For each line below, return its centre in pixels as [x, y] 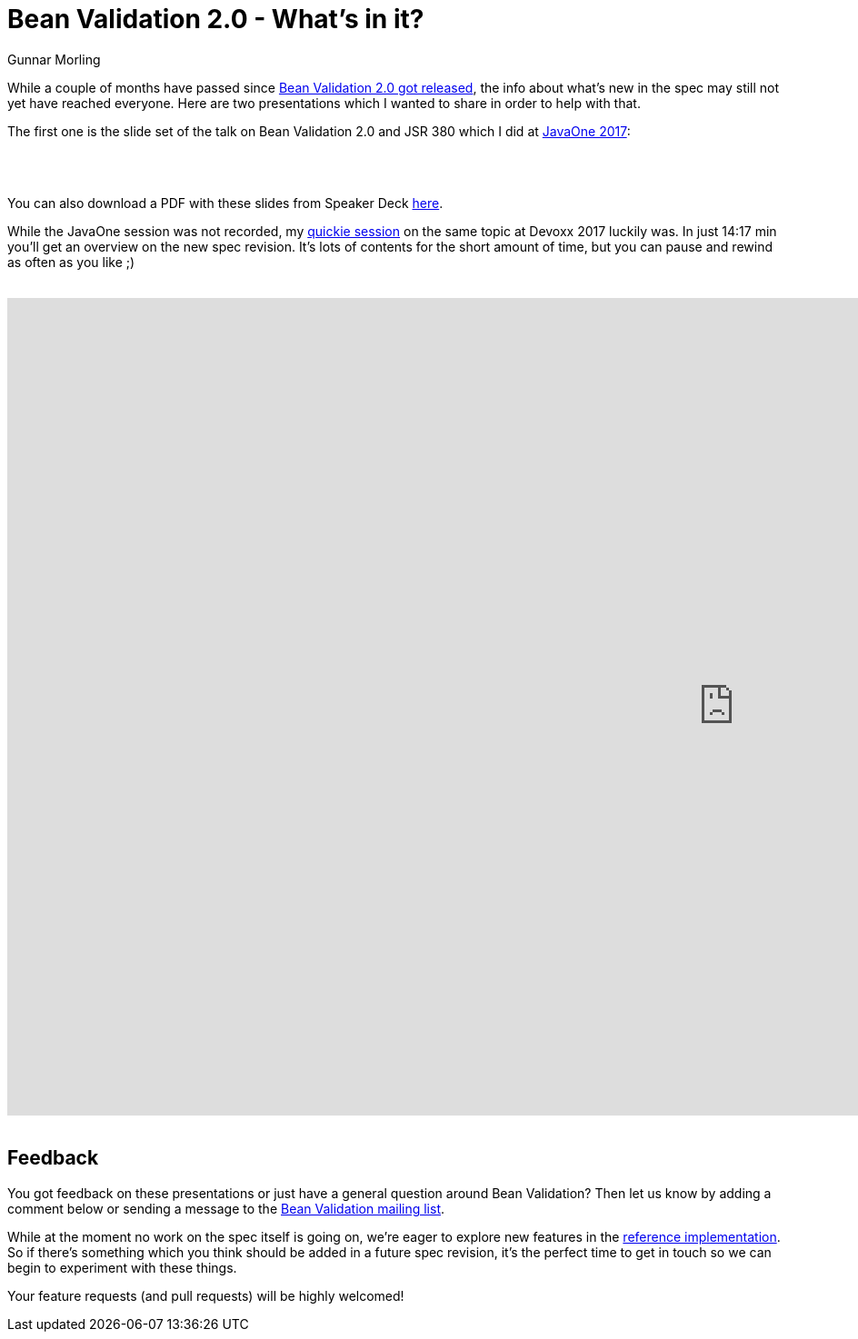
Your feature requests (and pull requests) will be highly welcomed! [206, 1295]
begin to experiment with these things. [122, 1267]
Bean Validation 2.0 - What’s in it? [216, 19]
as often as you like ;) [71, 262]
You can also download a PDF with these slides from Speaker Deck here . [225, 203]
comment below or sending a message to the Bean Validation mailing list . [226, 1208]
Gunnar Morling [54, 59]
